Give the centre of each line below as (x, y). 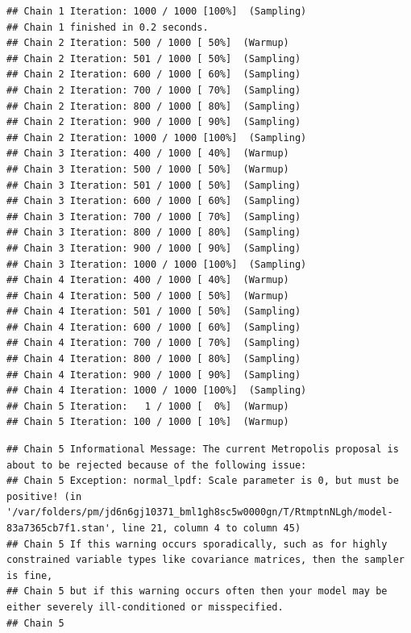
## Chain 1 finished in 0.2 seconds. (108, 27)
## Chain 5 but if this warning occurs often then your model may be (197, 591)
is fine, (30, 575)
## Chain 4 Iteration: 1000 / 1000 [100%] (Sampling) (157, 391)
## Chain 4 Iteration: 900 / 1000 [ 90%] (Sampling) (154, 375)
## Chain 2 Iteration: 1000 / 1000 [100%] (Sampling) (157, 137)
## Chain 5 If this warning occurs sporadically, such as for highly (197, 544)
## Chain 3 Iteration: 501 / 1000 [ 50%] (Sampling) (154, 185)
